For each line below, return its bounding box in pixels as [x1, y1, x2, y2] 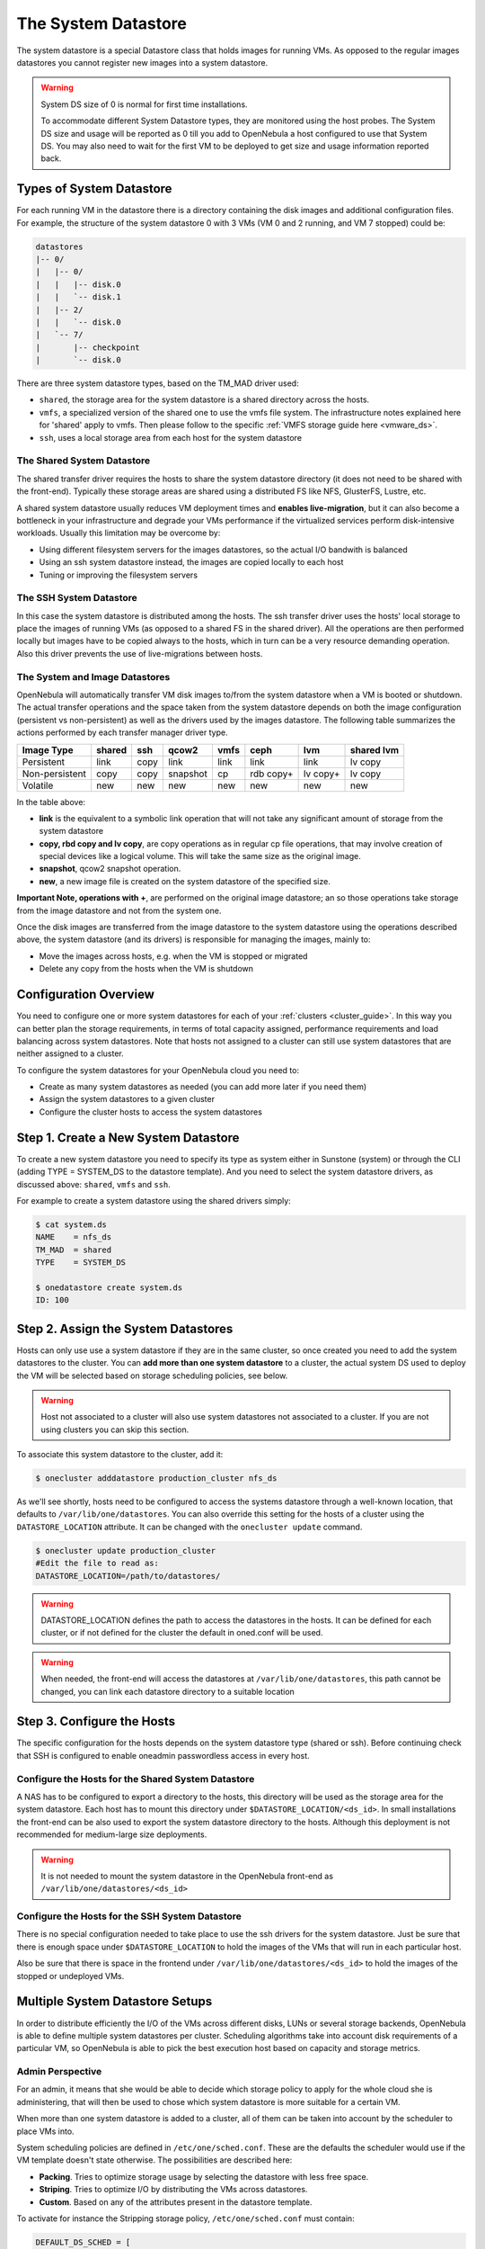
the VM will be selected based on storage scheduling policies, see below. [16, 1370, 288, 1381]
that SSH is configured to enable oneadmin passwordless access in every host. [16, 1750, 310, 1761]
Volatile [22, 779, 54, 792]
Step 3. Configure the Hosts [16, 1714, 175, 1729]
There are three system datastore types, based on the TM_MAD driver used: [16, 378, 300, 389]
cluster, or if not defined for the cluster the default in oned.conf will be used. [40, 1627, 323, 1638]
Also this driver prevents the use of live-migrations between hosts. [16, 648, 263, 659]
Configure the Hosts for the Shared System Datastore [16, 1772, 255, 1785]
